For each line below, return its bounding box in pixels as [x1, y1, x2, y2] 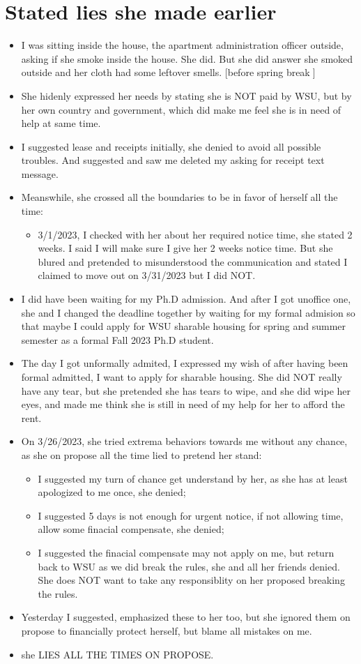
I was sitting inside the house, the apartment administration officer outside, [21, 38, 344, 52]
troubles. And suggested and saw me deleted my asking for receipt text [21, 153, 325, 167]
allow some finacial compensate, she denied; [38, 522, 224, 536]
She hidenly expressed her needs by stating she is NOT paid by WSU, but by [21, 88, 352, 103]
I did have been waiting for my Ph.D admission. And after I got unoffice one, [21, 292, 351, 306]
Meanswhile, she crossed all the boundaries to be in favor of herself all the [21, 190, 338, 204]
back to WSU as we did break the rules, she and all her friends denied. [38, 559, 340, 573]
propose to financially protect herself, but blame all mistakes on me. [21, 623, 312, 637]
